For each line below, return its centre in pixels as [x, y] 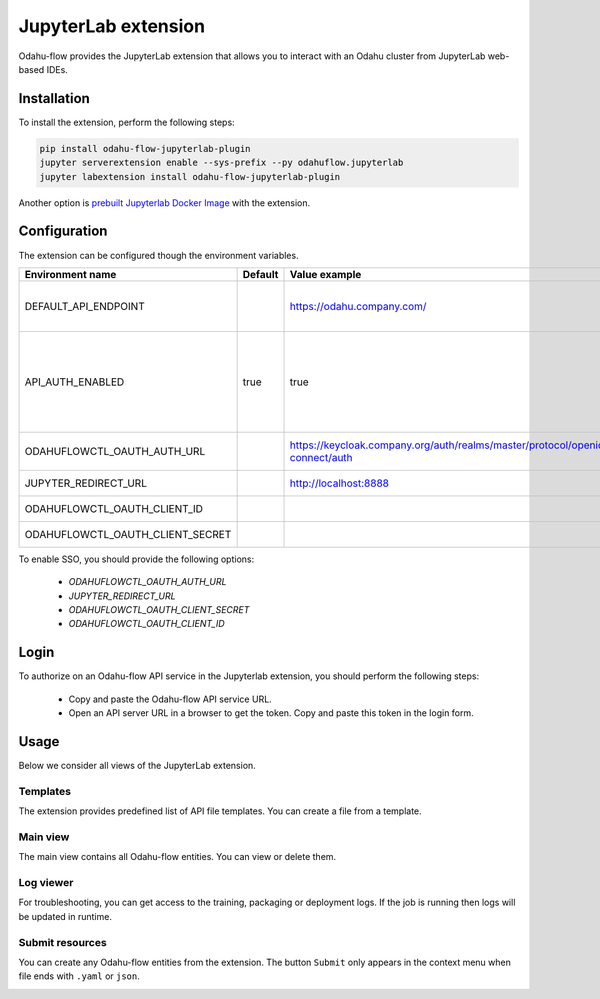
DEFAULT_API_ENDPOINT [84, 306]
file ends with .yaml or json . [79, 976]
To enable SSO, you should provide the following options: [136, 559]
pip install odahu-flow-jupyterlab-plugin [145, 148]
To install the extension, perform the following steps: [126, 122]
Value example [325, 274]
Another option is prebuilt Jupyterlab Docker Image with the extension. [164, 202]
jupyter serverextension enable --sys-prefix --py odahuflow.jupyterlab [221, 163]
